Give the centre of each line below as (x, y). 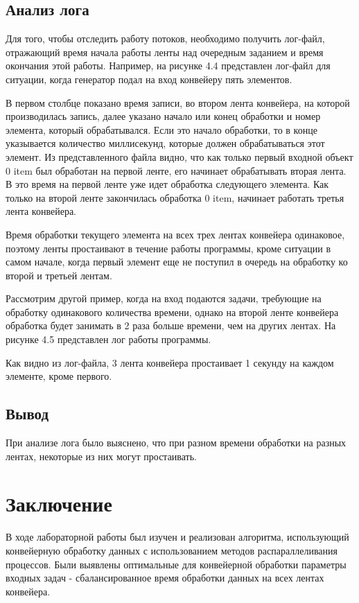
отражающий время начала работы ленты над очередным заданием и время (165, 52)
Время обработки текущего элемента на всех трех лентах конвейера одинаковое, (175, 234)
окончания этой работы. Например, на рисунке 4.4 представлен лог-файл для (168, 65)
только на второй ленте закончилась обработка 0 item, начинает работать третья (175, 197)
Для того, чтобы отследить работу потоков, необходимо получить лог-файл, (165, 38)
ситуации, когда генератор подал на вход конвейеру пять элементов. (149, 79)
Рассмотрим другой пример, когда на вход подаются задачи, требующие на (164, 298)
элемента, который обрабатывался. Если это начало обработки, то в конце (161, 129)
